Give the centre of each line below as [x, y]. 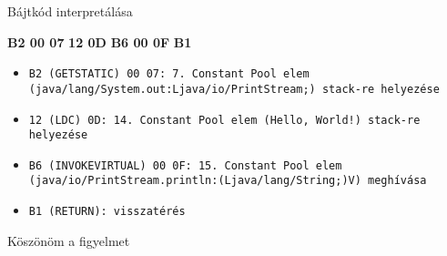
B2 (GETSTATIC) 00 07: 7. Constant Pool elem [169, 74]
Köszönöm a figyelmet [69, 240]
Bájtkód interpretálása [70, 11]
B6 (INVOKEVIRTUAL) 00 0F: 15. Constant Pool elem [185, 165]
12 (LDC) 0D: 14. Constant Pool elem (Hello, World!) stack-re [224, 120]
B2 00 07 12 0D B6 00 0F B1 [100, 41]
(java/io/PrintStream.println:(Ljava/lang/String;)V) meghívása [228, 181]
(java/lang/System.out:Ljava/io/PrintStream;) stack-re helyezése [234, 89]
